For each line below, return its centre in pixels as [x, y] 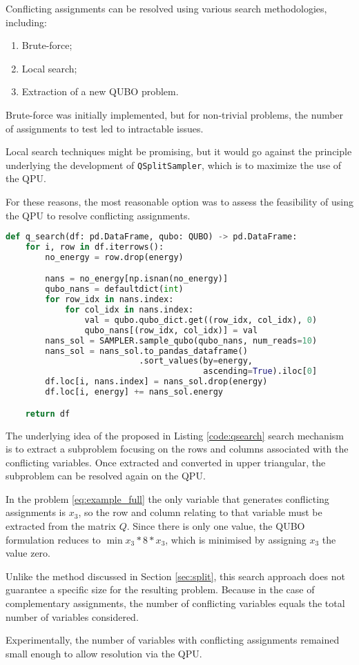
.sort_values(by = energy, [196, 361]
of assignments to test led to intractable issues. [105, 128]
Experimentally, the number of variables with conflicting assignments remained [173, 640]
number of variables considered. [72, 616]
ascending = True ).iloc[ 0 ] [260, 371]
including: [26, 22]
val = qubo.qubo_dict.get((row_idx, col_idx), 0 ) [201, 320]
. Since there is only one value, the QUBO [216, 526]
